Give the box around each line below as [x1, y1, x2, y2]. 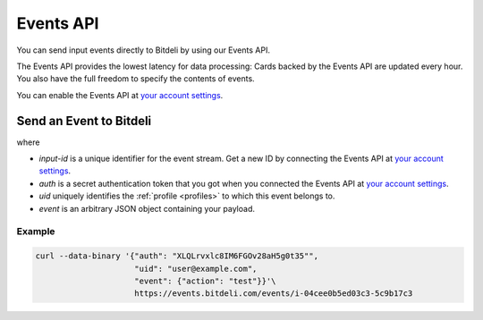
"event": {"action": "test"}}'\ [134, 275, 276, 286]
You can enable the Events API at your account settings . [16, 89, 224, 100]
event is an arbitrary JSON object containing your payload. [38, 203, 255, 214]
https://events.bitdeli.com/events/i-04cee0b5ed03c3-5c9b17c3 [134, 289, 413, 299]
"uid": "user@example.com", [134, 264, 258, 274]
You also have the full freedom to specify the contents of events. [16, 73, 255, 84]
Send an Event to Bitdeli [16, 113, 152, 129]
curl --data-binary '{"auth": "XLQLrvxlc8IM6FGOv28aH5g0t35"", [35, 251, 319, 261]
